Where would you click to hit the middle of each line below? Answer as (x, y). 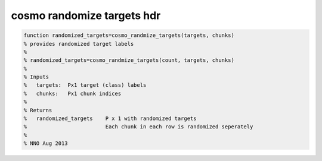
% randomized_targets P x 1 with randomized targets (110, 119)
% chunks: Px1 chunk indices (72, 93)
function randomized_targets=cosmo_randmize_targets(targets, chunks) (129, 35)
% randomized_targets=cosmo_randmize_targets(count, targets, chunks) (129, 60)
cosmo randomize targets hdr (86, 15)
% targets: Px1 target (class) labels (85, 85)
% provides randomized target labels (79, 44)
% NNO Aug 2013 (46, 143)
